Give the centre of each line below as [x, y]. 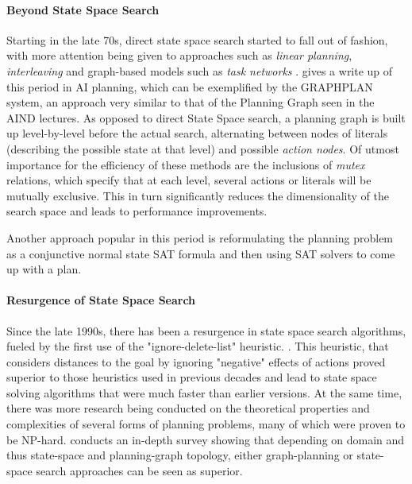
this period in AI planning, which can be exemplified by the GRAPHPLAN [190, 86]
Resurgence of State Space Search [101, 300]
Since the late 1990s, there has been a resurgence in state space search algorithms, [206, 330]
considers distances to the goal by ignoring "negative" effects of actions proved [196, 361]
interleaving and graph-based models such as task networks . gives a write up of [200, 70]
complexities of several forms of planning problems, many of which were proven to [206, 424]
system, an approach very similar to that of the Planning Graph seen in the [191, 102]
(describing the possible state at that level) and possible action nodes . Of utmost [203, 148]
